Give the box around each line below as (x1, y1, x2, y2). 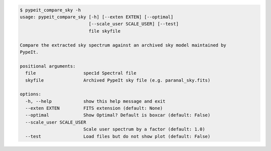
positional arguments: (20, 63, 76, 69)
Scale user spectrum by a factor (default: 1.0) (83, 126, 205, 132)
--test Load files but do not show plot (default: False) (25, 133, 211, 139)
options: (20, 91, 42, 97)
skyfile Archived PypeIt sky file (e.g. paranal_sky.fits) (25, 77, 211, 83)
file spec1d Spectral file (25, 70, 137, 76)
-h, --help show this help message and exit (25, 98, 166, 104)
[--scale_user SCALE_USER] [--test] (88, 21, 179, 27)
